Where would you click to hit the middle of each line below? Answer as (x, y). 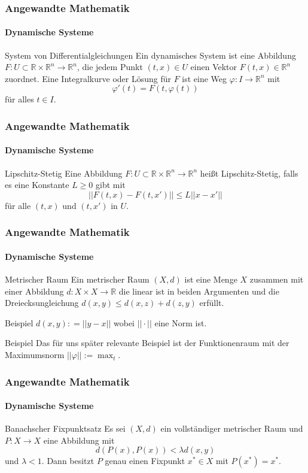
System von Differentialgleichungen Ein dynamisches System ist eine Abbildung (150, 55)
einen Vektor (214, 67)
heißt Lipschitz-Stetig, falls (249, 173)
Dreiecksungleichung (42, 303)
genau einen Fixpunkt (145, 461)
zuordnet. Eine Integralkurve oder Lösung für (88, 78)
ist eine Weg (205, 78)
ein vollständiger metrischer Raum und (232, 428)
